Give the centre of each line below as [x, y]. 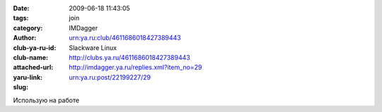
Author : [25, 38]
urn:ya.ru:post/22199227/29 [110, 77]
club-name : [31, 57]
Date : [21, 8]
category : [28, 27]
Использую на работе [46, 100]
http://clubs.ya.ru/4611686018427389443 [129, 57]
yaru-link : [28, 77]
